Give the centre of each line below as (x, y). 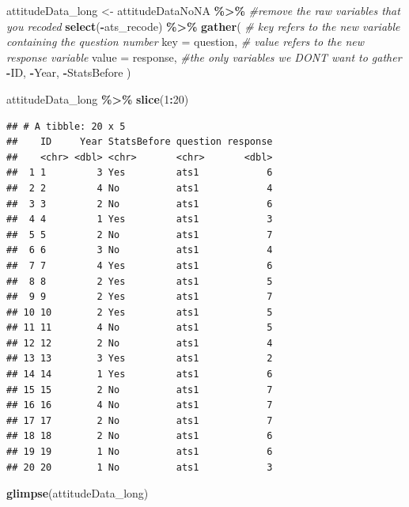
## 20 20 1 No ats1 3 (140, 467)
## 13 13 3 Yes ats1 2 (140, 359)
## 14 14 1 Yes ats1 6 (140, 375)
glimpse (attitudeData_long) (78, 493)
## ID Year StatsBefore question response (140, 142)
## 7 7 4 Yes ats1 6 (140, 265)
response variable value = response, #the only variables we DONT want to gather (204, 57)
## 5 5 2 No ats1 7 (140, 235)
